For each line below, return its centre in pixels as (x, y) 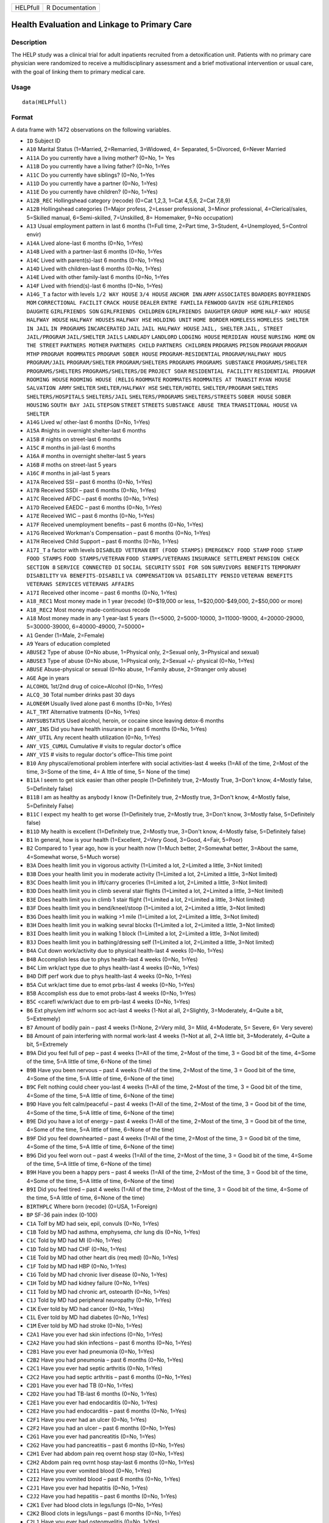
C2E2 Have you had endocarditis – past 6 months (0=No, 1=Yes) (107, 1411)
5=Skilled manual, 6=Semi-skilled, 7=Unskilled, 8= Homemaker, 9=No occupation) (130, 217)
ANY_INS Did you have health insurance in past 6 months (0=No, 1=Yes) (117, 729)
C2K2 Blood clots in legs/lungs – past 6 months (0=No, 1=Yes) (104, 1513)
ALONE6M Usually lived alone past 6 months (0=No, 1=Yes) (99, 703)
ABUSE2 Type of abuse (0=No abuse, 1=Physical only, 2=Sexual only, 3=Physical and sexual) (143, 652)
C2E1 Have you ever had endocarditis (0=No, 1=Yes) (92, 1402)
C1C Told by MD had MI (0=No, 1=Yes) (74, 1240)
